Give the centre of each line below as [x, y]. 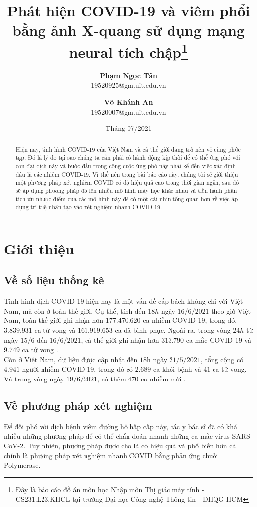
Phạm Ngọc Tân [128, 75]
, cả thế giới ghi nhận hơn [120, 340]
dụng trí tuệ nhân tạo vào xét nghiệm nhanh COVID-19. [89, 207]
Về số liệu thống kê [54, 280]
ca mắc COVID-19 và [218, 340]
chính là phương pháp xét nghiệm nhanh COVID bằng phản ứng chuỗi [111, 455]
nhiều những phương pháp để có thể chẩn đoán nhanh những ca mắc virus [117, 436]
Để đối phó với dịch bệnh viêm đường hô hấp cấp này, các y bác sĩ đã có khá [121, 426]
